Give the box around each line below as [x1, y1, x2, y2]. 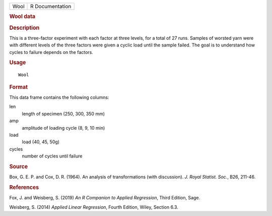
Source [9, 163, 28, 170]
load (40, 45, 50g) [22, 139, 60, 145]
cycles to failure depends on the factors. [9, 49, 93, 55]
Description [9, 24, 40, 31]
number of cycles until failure [22, 153, 83, 159]
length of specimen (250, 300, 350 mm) [22, 111, 105, 117]
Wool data [9, 13, 35, 20]
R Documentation [30, 3, 72, 10]
